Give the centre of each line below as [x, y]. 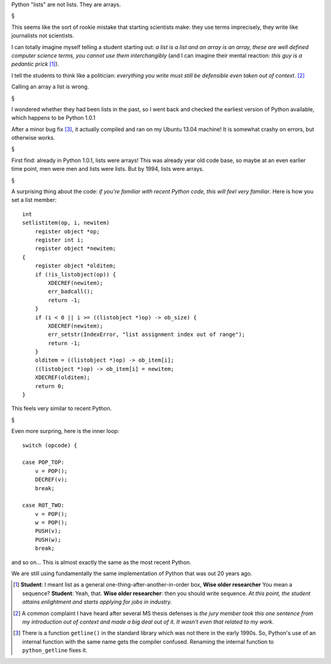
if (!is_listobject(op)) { [75, 274]
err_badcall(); [71, 291]
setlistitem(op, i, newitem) [66, 223]
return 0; [49, 386]
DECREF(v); [51, 480]
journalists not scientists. [43, 36]
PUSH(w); [48, 540]
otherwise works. [33, 138]
